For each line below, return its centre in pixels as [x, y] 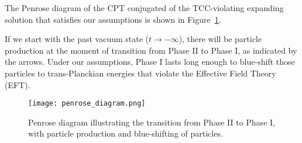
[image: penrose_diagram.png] [87, 104]
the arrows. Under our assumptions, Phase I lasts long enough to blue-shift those [150, 62]
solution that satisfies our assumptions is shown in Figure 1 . [113, 19]
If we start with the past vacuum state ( [77, 39]
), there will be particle [220, 39]
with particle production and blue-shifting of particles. [126, 133]
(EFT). [18, 84]
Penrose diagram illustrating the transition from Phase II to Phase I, [152, 122]
